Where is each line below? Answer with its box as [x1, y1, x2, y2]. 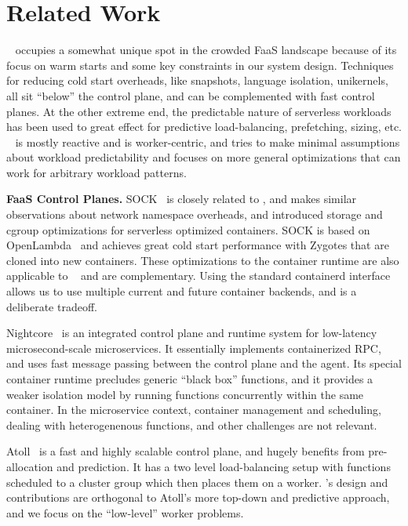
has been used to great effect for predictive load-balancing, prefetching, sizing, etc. [6, 118, 402, 135]
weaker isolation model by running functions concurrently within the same [6, 386, 364, 402]
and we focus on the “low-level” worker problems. [6, 504, 244, 521]
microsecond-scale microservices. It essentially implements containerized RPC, [6, 339, 381, 356]
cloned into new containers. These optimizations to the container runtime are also [6, 252, 399, 268]
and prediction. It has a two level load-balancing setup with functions [56, 458, 391, 474]
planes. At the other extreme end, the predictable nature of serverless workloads [6, 103, 392, 119]
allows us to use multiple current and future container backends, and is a [6, 283, 357, 299]
